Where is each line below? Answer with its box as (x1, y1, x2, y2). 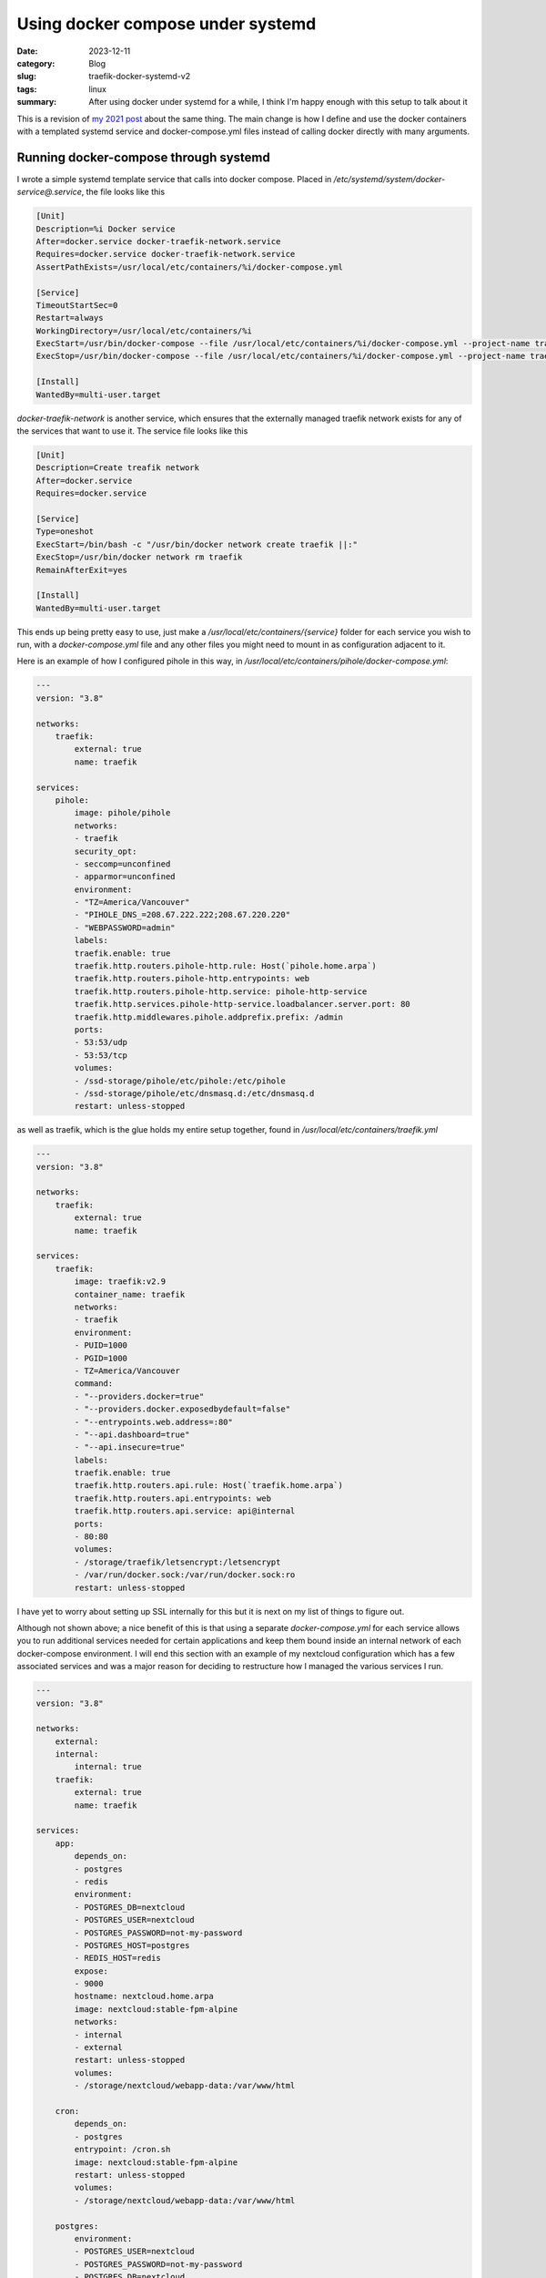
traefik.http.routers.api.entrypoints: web (74, 1493, 272, 1503)
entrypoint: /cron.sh (74, 2144, 171, 2155)
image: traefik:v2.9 (74, 1277, 167, 1287)
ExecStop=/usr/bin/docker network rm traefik (35, 552, 243, 562)
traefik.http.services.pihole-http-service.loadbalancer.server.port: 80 (74, 999, 411, 1010)
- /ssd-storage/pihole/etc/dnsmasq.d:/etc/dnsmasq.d (74, 1088, 315, 1098)
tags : (16, 83, 37, 95)
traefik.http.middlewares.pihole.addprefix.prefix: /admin (74, 1011, 344, 1022)
